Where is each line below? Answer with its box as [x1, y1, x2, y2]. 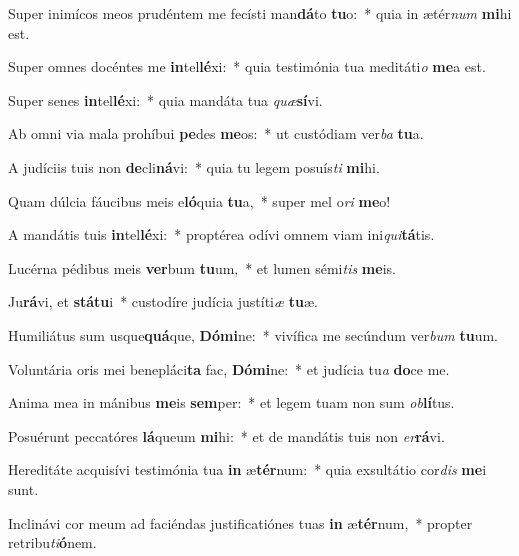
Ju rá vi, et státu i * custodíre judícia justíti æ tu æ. [8, 291, 318, 312]
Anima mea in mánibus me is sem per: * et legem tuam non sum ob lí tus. [8, 392, 455, 413]
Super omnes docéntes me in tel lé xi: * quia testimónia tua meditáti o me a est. [8, 56, 486, 77]
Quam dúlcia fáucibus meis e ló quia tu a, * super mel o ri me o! [8, 190, 391, 211]
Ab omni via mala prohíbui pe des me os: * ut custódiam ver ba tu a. [8, 123, 424, 144]
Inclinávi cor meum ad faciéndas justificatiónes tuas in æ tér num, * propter [8, 512, 473, 533]
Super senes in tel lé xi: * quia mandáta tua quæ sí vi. [8, 89, 323, 110]
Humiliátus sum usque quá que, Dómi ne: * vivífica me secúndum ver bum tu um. [8, 324, 498, 345]
